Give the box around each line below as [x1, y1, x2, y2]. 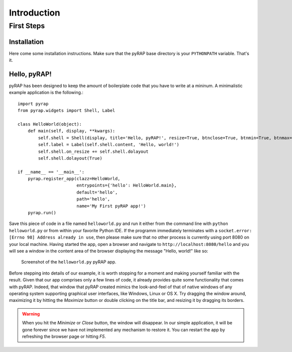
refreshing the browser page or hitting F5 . [22, 333, 106, 339]
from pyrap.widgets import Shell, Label [18, 108, 115, 113]
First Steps [9, 21, 45, 30]
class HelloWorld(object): [18, 121, 82, 127]
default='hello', [76, 189, 118, 195]
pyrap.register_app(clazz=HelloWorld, [27, 176, 121, 182]
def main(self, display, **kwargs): [27, 128, 115, 134]
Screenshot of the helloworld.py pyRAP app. [21, 259, 117, 265]
